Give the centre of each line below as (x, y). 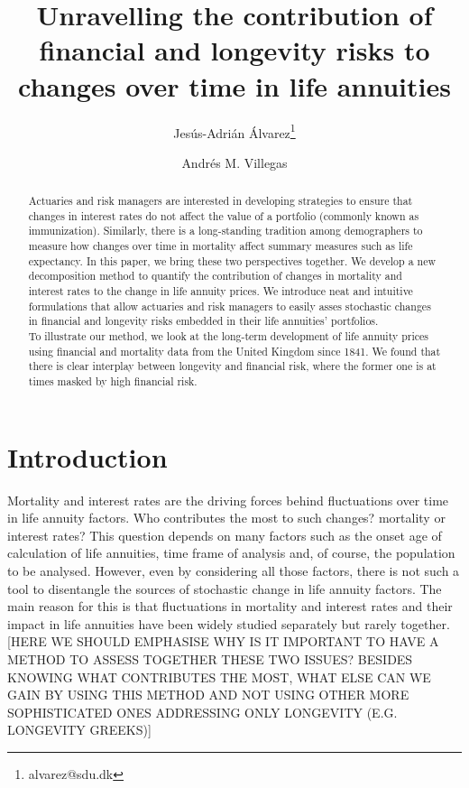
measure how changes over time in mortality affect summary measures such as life (221, 246)
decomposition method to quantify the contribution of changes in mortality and (215, 276)
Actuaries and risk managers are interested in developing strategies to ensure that (221, 201)
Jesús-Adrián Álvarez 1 (234, 131)
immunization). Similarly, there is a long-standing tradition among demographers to (225, 231)
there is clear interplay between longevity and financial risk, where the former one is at (232, 366)
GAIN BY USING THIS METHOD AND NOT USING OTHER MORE (208, 695)
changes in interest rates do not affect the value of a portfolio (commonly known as (224, 215)
